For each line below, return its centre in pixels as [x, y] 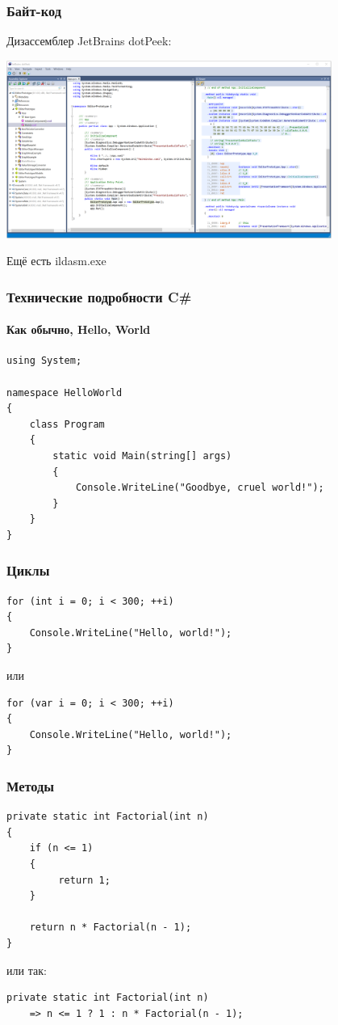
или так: [27, 970]
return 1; [84, 880]
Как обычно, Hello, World [79, 329]
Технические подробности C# [99, 296]
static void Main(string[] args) [142, 456]
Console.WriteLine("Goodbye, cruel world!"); [200, 488]
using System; [44, 361]
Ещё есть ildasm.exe [56, 261]
